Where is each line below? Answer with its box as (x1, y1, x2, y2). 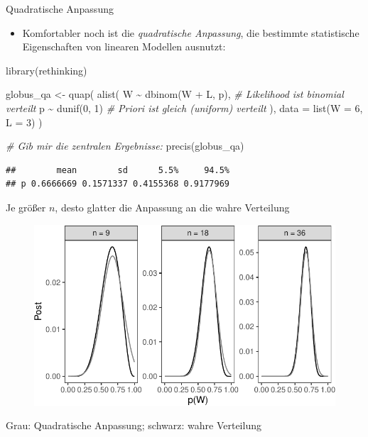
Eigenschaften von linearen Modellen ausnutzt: (22, 39, 226, 54)
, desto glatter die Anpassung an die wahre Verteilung (55, 199, 290, 214)
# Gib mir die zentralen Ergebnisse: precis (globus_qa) (6, 138, 244, 153)
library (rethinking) (6, 62, 87, 77)
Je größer (6, 199, 46, 214)
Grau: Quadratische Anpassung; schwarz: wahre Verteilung (6, 418, 261, 433)
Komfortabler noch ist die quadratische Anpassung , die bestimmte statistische (22, 25, 359, 40)
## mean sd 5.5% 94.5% (6, 165, 229, 175)
